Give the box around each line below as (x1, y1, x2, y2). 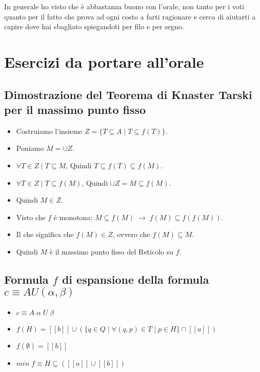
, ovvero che (112, 229, 150, 240)
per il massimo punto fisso (4, 101, 146, 117)
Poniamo (16, 143, 44, 153)
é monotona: (53, 211, 93, 222)
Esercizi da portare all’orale (4, 51, 204, 72)
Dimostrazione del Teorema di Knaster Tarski (4, 86, 252, 102)
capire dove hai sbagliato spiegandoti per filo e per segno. (4, 21, 184, 32)
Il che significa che (16, 229, 74, 240)
